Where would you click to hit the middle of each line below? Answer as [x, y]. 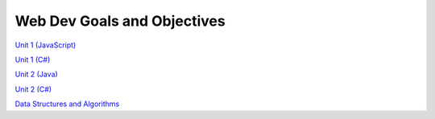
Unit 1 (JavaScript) [46, 45]
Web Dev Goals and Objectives [120, 21]
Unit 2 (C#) [33, 89]
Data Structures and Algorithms [67, 104]
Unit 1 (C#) [33, 59]
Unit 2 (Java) [36, 74]
